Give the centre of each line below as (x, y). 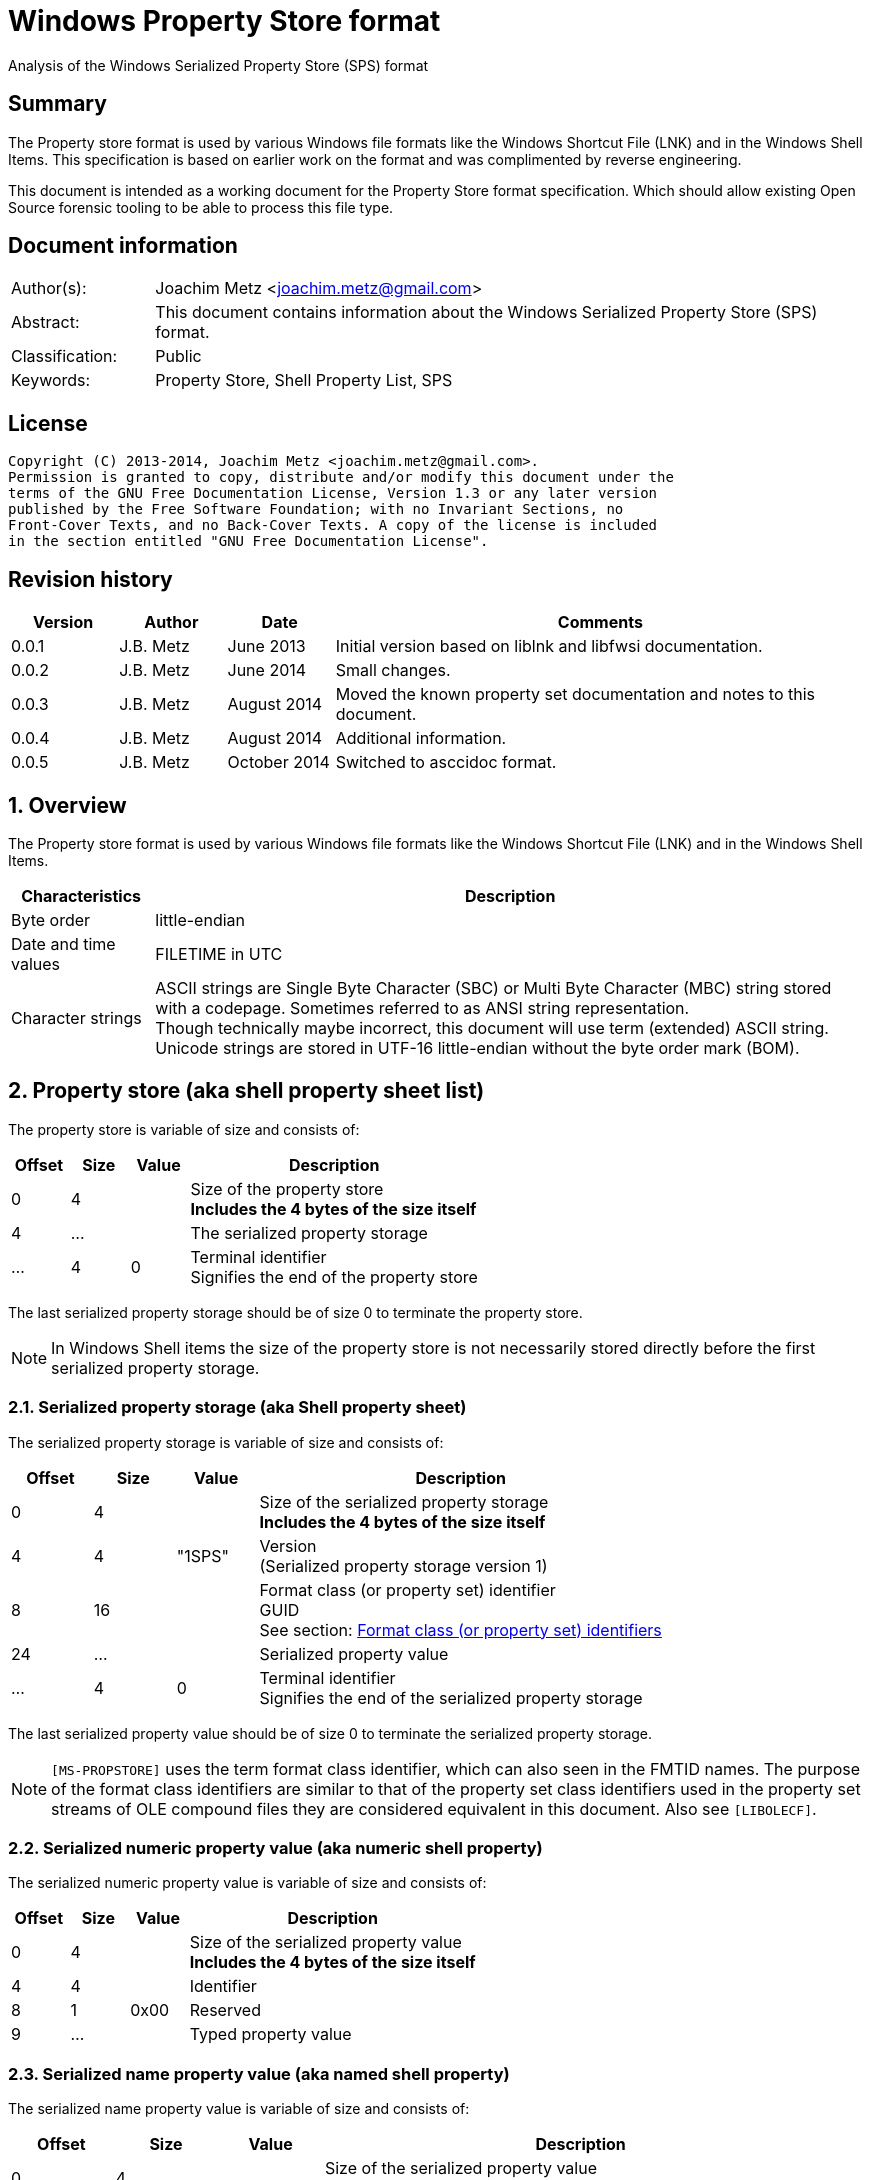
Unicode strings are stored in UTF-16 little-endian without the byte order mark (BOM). (477, 1047)
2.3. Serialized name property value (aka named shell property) (259, 2073)
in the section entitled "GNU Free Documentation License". (248, 541)
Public (178, 356)
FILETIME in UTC (219, 953)
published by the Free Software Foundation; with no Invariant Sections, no (316, 509)
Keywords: (51, 380)
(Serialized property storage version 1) (403, 1565)
